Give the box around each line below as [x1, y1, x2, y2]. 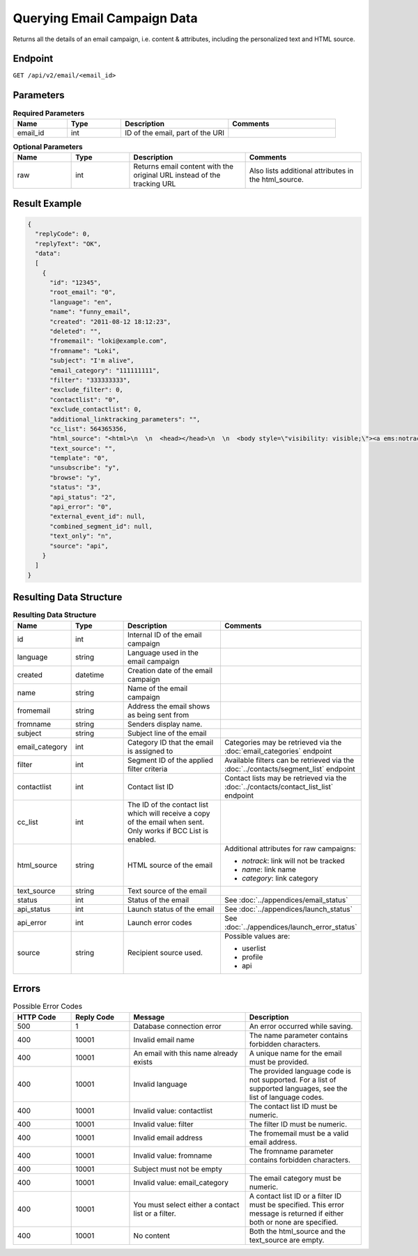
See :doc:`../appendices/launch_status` [224, 904, 353, 914]
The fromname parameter [249, 1146, 334, 1156]
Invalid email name [133, 1034, 195, 1044]
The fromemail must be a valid [249, 1129, 349, 1138]
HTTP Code [17, 1012, 56, 1022]
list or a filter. [133, 1209, 177, 1218]
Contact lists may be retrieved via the [224, 773, 347, 783]
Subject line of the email [127, 728, 207, 738]
